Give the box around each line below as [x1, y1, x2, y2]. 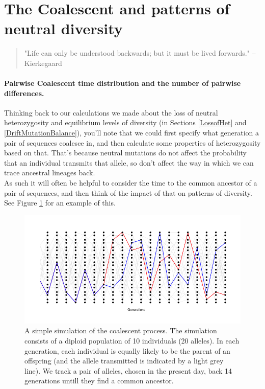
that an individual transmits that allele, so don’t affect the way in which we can [4, 157, 254, 168]
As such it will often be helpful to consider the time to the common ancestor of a [4, 177, 257, 188]
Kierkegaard [24, 57, 62, 68]
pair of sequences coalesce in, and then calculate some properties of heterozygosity [4, 137, 261, 148]
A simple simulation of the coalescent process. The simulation [24, 325, 217, 336]
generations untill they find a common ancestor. [24, 375, 174, 386]
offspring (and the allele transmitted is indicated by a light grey [24, 355, 224, 366]
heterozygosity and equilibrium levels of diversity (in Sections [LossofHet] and [4, 117, 247, 128]
